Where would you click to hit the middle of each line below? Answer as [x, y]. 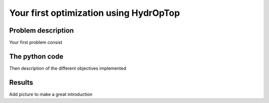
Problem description [42, 30]
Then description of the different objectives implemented [68, 68]
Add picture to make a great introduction [51, 94]
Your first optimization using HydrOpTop [95, 13]
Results [21, 82]
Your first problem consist [36, 43]
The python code [36, 56]
